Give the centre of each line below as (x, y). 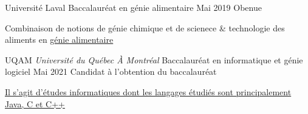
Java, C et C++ (35, 103)
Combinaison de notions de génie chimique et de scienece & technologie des (145, 27)
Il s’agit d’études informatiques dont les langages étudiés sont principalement (148, 91)
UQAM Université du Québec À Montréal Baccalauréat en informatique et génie (154, 59)
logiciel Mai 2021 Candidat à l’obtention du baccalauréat (111, 71)
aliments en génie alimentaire (59, 40)
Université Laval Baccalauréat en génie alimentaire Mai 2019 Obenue (133, 7)
